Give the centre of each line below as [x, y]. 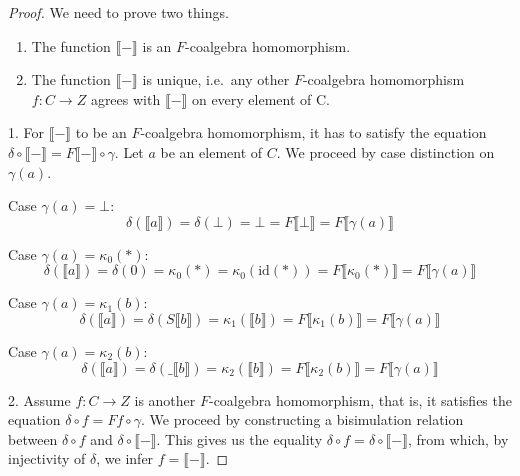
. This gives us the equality [239, 438]
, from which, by [458, 438]
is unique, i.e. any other [216, 79]
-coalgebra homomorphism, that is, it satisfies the [360, 399]
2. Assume [39, 399]
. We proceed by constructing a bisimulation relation [302, 419]
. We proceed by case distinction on [385, 151]
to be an [101, 132]
